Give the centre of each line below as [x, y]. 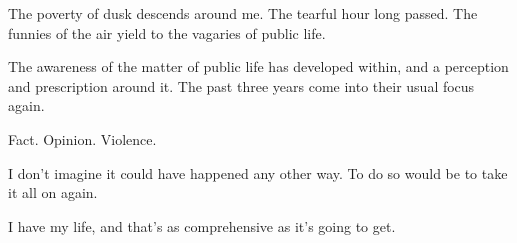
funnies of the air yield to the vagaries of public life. [167, 32]
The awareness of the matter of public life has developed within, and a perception [258, 66]
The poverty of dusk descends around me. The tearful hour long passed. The [243, 13]
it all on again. [53, 192]
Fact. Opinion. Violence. [82, 138]
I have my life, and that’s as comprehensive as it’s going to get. [202, 225]
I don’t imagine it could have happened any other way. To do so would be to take [258, 172]
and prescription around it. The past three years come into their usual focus [241, 85]
